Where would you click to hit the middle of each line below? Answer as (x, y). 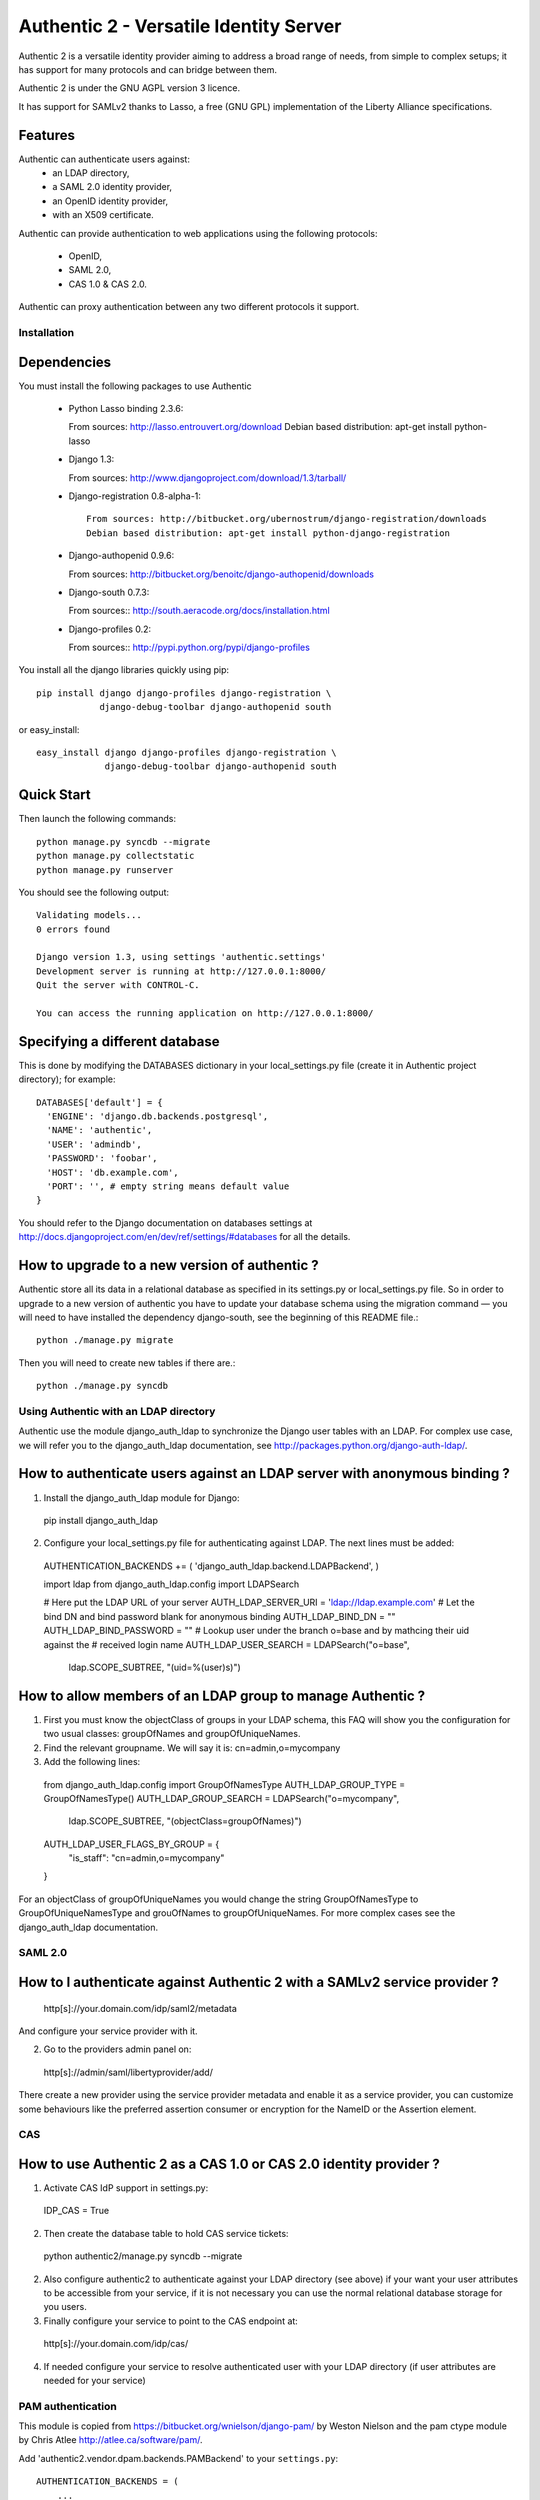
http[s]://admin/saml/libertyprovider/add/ (128, 2072)
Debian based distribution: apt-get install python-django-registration (268, 533)
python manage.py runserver (105, 869)
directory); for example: (67, 1079)
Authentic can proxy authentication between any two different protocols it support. (189, 307)
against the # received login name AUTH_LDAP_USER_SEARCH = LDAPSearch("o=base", (226, 1644)
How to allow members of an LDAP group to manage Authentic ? (221, 1695)
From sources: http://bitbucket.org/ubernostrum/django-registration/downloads (286, 519)
